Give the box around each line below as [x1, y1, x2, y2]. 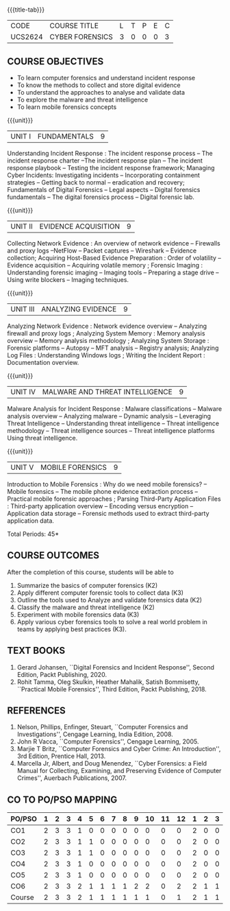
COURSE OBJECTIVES [7, 56, 104, 67]
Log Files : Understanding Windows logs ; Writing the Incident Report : [7, 351, 205, 359]
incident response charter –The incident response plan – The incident [7, 156, 203, 165]
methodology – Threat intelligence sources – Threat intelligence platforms [7, 427, 215, 434]
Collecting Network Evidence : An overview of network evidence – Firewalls [7, 239, 220, 247]
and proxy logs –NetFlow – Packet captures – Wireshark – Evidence [7, 246, 197, 255]
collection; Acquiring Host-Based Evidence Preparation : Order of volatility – [7, 254, 221, 262]
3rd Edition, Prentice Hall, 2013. [16, 752, 106, 760]
